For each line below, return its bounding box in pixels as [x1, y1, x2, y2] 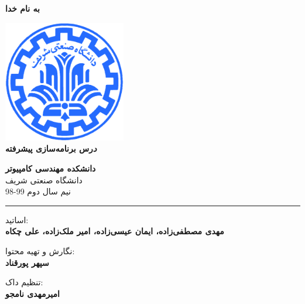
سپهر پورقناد [5, 256, 49, 268]
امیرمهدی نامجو [5, 287, 60, 299]
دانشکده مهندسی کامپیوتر [5, 162, 96, 174]
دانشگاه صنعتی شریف [5, 173, 83, 186]
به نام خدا [5, 2, 40, 14]
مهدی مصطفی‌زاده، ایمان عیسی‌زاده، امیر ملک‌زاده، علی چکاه [5, 225, 224, 237]
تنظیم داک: [5, 276, 43, 288]
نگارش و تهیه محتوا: [5, 244, 75, 257]
